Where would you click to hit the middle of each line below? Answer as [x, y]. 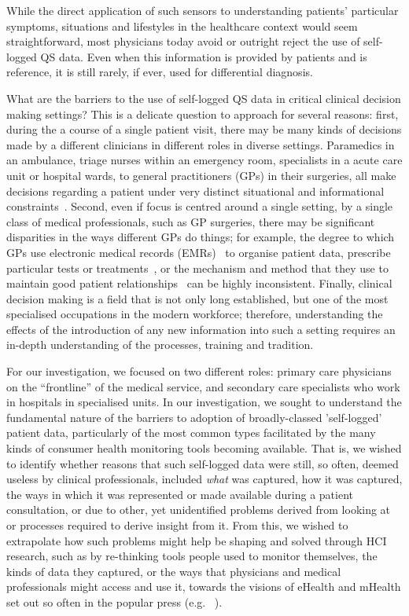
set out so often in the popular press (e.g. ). [114, 601]
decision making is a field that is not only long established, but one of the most [197, 298]
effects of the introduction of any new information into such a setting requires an [201, 329]
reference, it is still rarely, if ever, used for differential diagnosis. [160, 72]
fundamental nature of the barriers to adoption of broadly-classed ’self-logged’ [194, 417]
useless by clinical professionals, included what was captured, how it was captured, [204, 479]
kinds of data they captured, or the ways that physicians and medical [174, 571]
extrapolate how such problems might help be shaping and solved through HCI [197, 540]
